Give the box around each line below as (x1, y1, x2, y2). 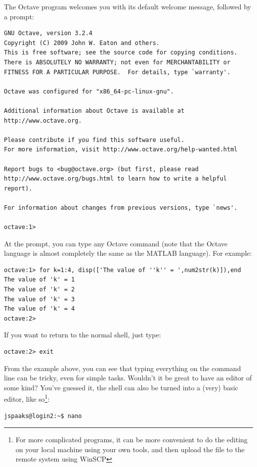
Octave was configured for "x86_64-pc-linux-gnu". (4, 88, 174, 95)
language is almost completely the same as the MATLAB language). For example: (4, 248, 252, 258)
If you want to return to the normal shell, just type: (4, 329, 161, 340)
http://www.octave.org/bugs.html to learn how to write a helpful (4, 175, 227, 183)
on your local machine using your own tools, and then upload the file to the (15, 444, 245, 454)
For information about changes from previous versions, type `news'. (4, 204, 238, 211)
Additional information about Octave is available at (4, 107, 185, 114)
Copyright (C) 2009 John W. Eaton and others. (4, 39, 160, 47)
